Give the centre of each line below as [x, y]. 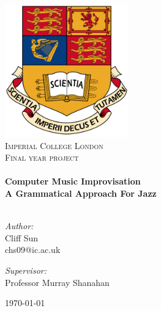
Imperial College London [54, 145]
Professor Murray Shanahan [57, 282]
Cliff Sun [22, 237]
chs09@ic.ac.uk [33, 250]
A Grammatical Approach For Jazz [81, 193]
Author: [19, 226]
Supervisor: [26, 270]
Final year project [42, 157]
